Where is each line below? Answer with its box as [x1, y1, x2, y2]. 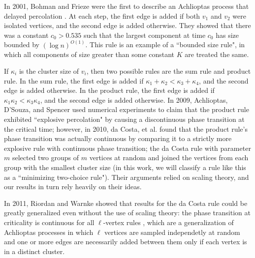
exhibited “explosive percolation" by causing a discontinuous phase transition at [4, 114, 245, 124]
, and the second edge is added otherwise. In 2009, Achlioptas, [40, 94, 228, 105]
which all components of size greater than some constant [4, 49, 175, 59]
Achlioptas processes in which [4, 227, 94, 237]
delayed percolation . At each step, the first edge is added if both [4, 10, 200, 21]
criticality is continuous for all [4, 217, 95, 227]
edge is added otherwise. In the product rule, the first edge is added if [4, 85, 215, 95]
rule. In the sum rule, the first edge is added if [4, 75, 144, 86]
